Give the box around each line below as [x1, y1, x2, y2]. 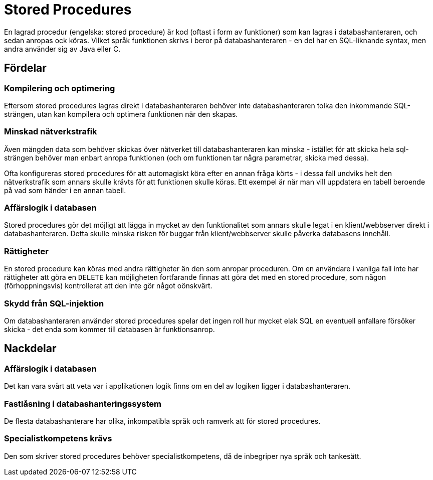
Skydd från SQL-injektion [4, 298, 104, 308]
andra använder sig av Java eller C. [4, 44, 121, 53]
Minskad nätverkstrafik [4, 126, 97, 137]
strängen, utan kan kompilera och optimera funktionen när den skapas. [4, 109, 238, 118]
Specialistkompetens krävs [4, 433, 112, 444]
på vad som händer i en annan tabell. [4, 186, 126, 195]
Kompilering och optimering [4, 83, 115, 93]
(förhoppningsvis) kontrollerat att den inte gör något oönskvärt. [4, 281, 212, 290]
